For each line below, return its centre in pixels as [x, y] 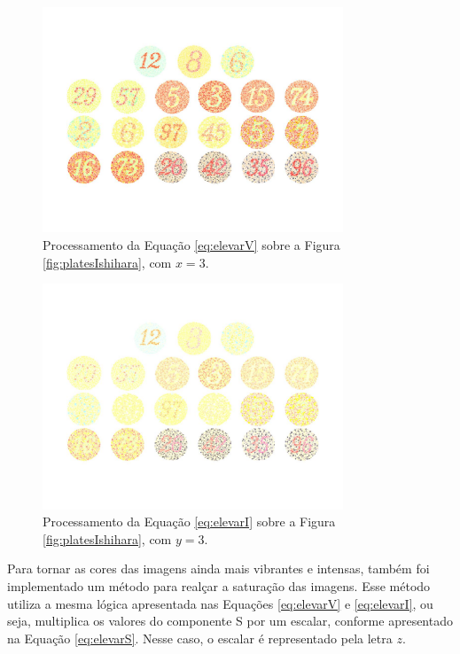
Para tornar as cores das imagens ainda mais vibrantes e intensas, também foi [218, 568]
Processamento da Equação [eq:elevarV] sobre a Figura [191, 244]
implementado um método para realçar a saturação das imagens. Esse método [219, 585]
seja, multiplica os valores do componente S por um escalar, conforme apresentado [230, 621]
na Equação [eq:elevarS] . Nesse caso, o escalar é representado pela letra [200, 638]
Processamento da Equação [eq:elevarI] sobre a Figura [189, 522]
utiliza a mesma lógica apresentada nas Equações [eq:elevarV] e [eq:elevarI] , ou [220, 603]
